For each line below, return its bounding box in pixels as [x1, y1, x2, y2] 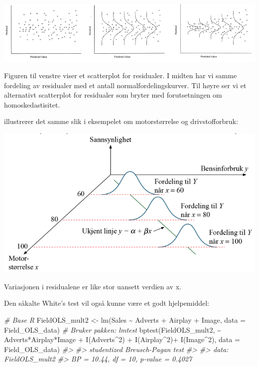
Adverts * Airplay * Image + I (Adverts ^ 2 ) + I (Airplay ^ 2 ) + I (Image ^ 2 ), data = [4, 334, 240, 345]
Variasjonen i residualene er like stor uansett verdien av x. [4, 281, 181, 291]
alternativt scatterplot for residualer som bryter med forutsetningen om [4, 90, 222, 100]
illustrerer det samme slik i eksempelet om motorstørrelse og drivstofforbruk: [4, 116, 238, 126]
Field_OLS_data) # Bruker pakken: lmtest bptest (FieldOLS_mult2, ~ [4, 324, 221, 335]
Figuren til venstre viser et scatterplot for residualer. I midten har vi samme [4, 70, 237, 81]
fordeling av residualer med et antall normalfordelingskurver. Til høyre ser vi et [4, 80, 247, 90]
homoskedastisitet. [4, 99, 60, 110]
